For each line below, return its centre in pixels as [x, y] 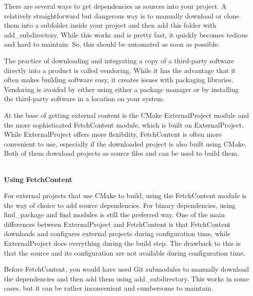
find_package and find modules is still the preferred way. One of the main [115, 214]
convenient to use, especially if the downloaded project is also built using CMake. [125, 143]
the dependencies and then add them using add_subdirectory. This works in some [126, 278]
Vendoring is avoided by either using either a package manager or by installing [121, 89]
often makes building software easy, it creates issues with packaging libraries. [119, 80]
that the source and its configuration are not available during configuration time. [125, 252]
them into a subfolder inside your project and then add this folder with [110, 25]
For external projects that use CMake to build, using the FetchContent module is [125, 195]
